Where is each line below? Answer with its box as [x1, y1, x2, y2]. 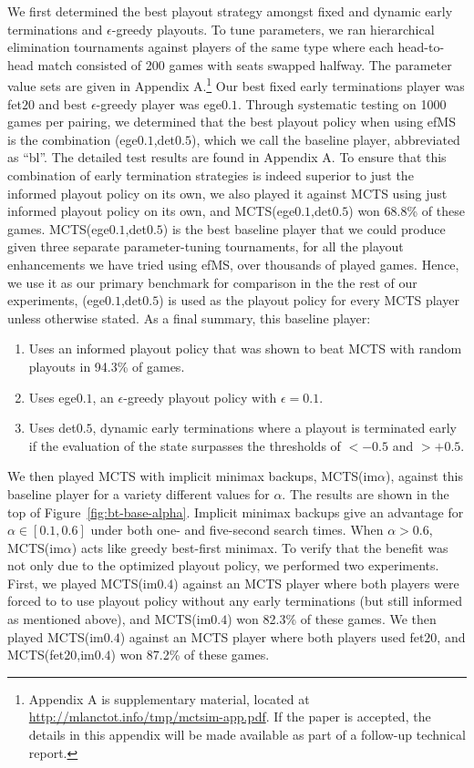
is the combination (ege [7, 129, 138, 148]
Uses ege [28, 387, 77, 406]
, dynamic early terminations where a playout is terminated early [92, 418, 457, 437]
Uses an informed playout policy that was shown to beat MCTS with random [28, 339, 462, 358]
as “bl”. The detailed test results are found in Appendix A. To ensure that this [7, 148, 447, 167]
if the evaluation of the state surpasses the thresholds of [28, 435, 341, 455]
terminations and [7, 19, 103, 38]
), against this [386, 466, 464, 486]
